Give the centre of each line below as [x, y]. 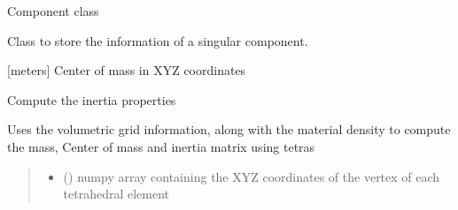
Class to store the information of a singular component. [158, 40]
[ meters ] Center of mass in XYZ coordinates [127, 70]
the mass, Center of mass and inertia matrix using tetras [161, 146]
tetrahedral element [116, 194]
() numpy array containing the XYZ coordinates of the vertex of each [252, 176]
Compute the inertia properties [92, 99]
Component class [53, 11]
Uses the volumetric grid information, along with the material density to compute [229, 129]
